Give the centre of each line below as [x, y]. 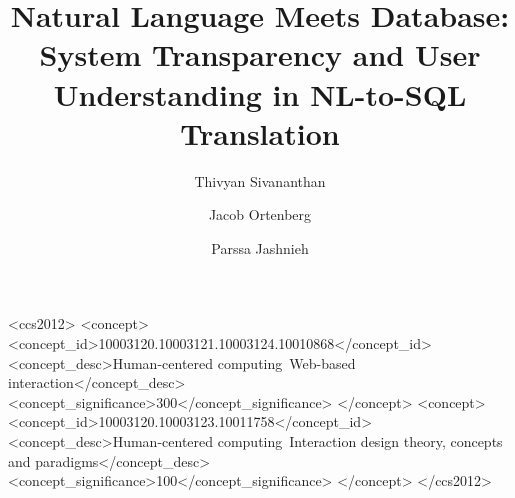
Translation [260, 132]
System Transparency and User [260, 54]
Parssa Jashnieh [260, 247]
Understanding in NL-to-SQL [260, 93]
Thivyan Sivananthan [260, 180]
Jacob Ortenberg [260, 214]
